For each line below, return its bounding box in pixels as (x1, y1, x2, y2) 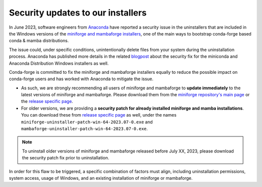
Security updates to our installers (9, 7, 147, 18)
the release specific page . (21, 99, 73, 104)
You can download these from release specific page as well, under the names (21, 112, 177, 118)
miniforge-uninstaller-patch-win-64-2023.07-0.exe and (21, 119, 153, 125)
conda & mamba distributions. (9, 38, 69, 44)
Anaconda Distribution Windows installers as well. (9, 60, 109, 66)
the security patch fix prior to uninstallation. (22, 155, 109, 161)
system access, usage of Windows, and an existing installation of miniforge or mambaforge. (9, 175, 193, 181)
